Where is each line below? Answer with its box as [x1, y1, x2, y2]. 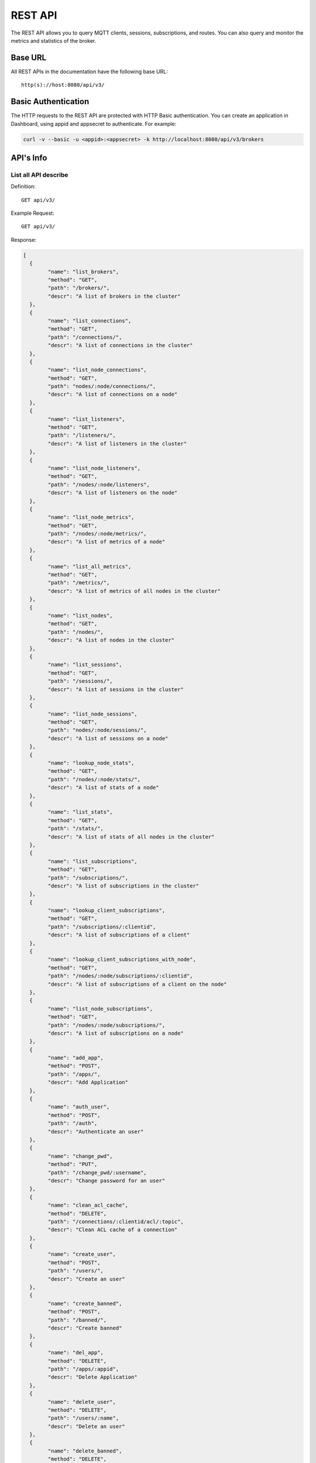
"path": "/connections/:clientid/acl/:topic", [47, 1218, 184, 1225]
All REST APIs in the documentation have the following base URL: [11, 68, 168, 75]
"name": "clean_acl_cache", [47, 1202, 129, 1208]
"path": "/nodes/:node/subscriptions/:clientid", [47, 973, 193, 980]
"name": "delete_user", [47, 1399, 116, 1405]
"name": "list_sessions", [47, 661, 122, 668]
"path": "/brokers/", [47, 284, 110, 291]
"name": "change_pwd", [47, 1153, 114, 1159]
